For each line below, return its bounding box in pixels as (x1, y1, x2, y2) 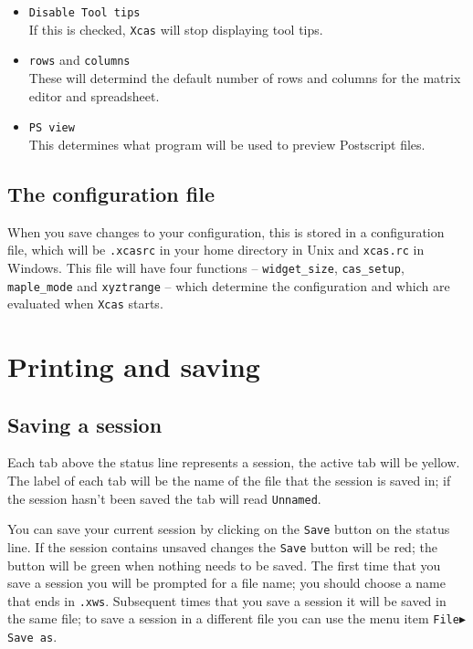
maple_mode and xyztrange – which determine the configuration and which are (7, 276, 450, 295)
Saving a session (7, 410, 163, 438)
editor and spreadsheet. (28, 86, 160, 105)
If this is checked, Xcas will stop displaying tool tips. (28, 19, 323, 38)
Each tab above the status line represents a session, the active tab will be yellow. (7, 453, 460, 472)
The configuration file (7, 179, 215, 207)
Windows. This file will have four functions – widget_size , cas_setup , (7, 257, 405, 277)
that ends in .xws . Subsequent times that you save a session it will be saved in (7, 591, 447, 610)
